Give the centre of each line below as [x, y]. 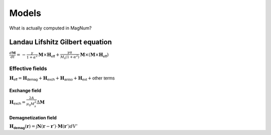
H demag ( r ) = [22, 127]
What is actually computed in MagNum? [50, 28]
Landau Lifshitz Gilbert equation [61, 42]
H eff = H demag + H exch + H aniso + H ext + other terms [62, 78]
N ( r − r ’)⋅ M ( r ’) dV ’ [57, 126]
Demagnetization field [33, 117]
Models [25, 13]
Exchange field [25, 90]
